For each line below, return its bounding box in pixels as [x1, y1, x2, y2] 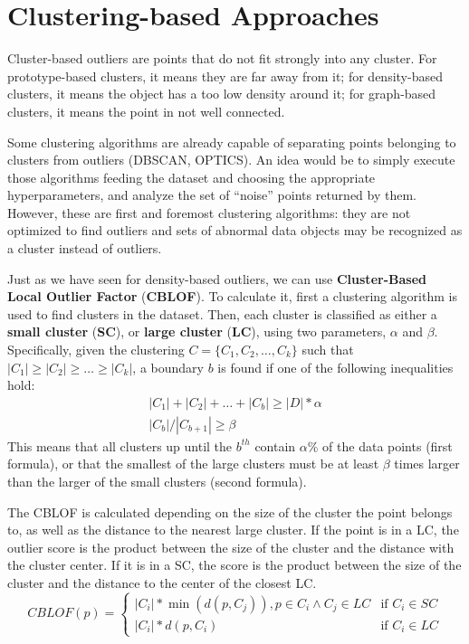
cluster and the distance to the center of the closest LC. [7, 573, 317, 592]
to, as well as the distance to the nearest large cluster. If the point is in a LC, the [7, 520, 459, 539]
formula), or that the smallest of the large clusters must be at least [7, 454, 379, 473]
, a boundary [132, 357, 204, 376]
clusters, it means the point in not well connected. [7, 101, 285, 120]
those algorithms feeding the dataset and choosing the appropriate [7, 167, 376, 186]
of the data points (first [322, 436, 453, 455]
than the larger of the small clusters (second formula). [7, 472, 307, 491]
